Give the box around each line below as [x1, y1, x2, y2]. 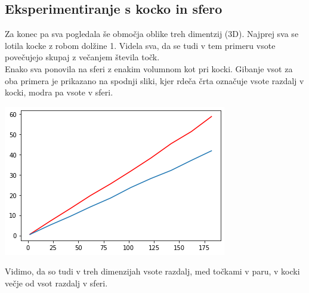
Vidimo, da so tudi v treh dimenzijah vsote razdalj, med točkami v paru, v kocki [5, 265, 300, 277]
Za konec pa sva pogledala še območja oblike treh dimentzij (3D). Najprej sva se [5, 27, 299, 40]
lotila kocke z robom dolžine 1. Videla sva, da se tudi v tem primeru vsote [5, 39, 276, 51]
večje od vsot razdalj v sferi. [5, 276, 108, 289]
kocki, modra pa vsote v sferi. [5, 86, 113, 98]
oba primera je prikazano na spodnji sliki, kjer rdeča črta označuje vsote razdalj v [5, 74, 304, 87]
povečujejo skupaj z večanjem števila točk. [5, 51, 160, 63]
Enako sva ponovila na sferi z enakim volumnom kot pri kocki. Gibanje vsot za [5, 62, 293, 75]
